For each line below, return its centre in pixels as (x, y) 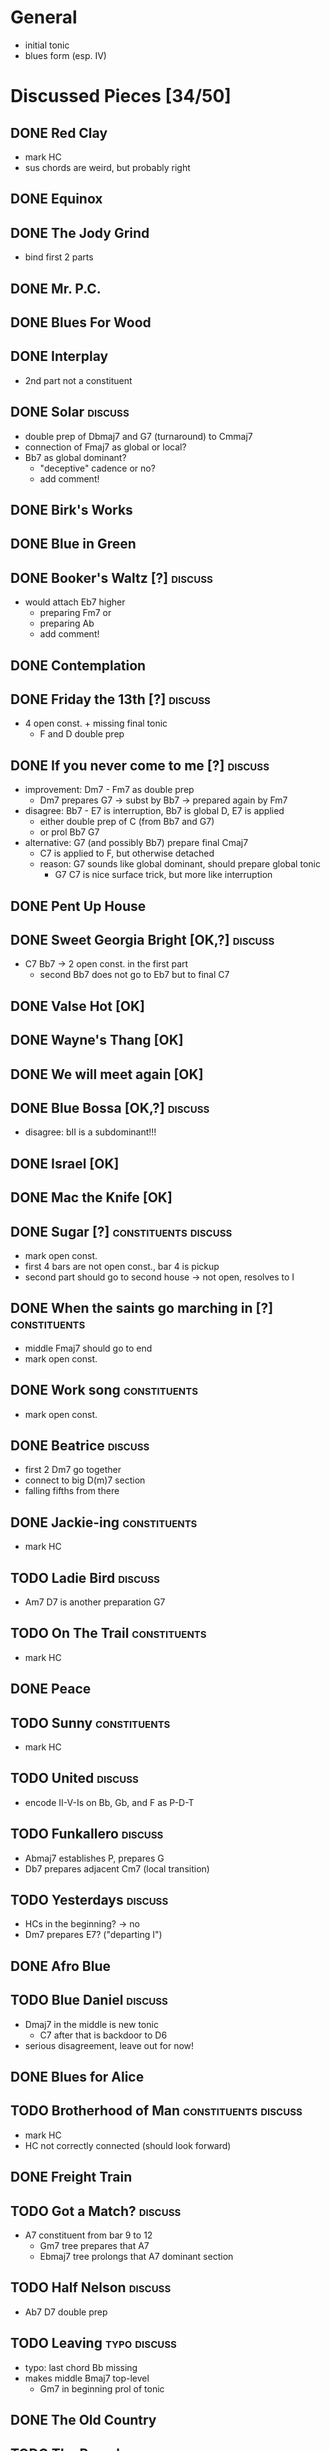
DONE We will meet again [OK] (107, 1074)
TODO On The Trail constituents (108, 1633)
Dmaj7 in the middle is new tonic (91, 2024)
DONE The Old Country (83, 2420)
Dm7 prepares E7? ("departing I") (93, 1935)
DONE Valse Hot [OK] (77, 1006)
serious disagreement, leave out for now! (109, 2045)
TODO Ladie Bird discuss (85, 1577)
